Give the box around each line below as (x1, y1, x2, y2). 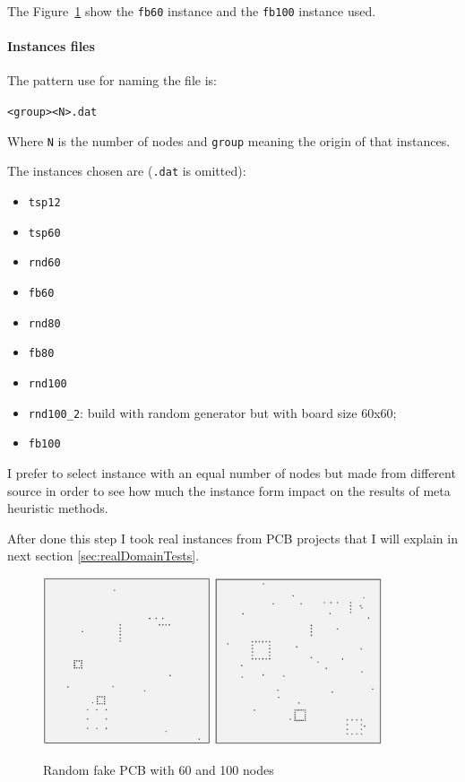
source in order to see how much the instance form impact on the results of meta (7, 481, 451, 500)
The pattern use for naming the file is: (7, 71, 217, 90)
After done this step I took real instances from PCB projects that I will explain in (7, 528, 458, 547)
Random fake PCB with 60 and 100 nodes (43, 760, 274, 779)
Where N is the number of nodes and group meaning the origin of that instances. (7, 131, 451, 150)
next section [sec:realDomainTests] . (7, 546, 200, 565)
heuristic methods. (7, 499, 108, 517)
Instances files (7, 37, 95, 56)
